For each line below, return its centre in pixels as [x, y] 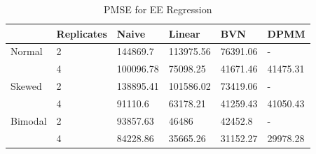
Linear [184, 33]
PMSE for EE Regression [158, 9]
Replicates [82, 33]
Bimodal [29, 120]
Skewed [26, 86]
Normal [27, 51]
